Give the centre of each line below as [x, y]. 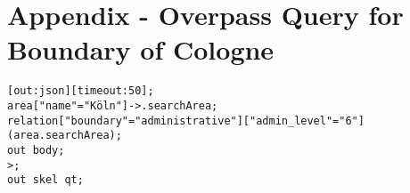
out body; [36, 150]
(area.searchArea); [65, 136]
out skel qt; [45, 180]
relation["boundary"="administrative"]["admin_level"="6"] [186, 121]
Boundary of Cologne [141, 49]
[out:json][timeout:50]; [81, 91]
